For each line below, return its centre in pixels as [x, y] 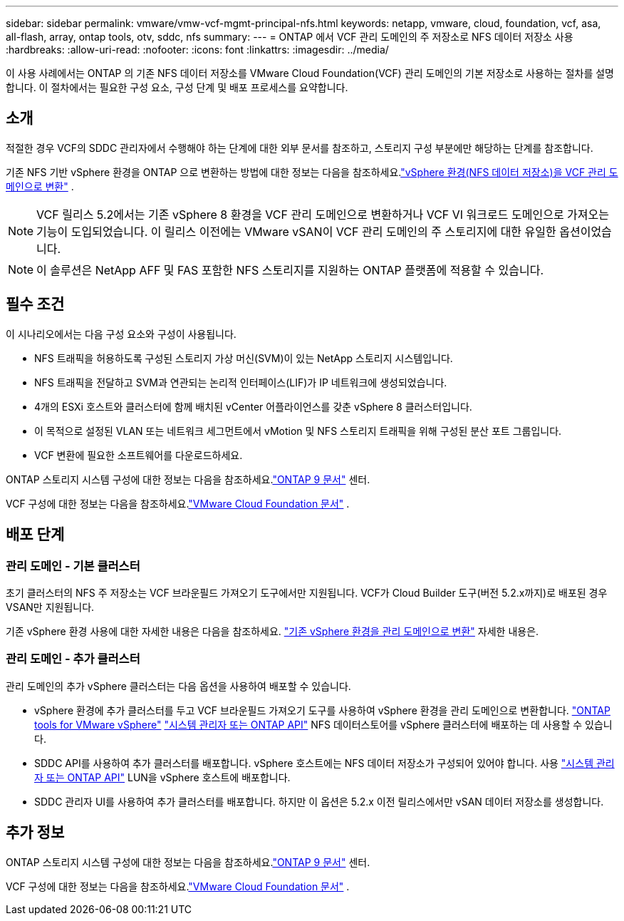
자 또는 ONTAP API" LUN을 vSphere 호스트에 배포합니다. [162, 777]
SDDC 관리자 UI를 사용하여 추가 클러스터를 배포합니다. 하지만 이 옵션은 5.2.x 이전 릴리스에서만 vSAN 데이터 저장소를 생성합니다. [319, 801]
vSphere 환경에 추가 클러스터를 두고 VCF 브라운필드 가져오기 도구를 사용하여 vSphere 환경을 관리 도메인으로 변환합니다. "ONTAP [322, 710]
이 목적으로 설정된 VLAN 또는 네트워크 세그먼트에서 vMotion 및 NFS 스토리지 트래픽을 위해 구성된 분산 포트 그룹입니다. [298, 431]
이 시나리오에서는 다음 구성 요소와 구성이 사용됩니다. [121, 334]
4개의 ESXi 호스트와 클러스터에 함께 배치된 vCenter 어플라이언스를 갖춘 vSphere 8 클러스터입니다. [253, 406]
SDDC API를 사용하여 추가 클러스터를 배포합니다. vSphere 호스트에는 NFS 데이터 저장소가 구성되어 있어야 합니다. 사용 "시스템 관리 [324, 763]
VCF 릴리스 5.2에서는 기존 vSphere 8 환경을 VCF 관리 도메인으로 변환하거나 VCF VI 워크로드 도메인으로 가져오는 [323, 214]
